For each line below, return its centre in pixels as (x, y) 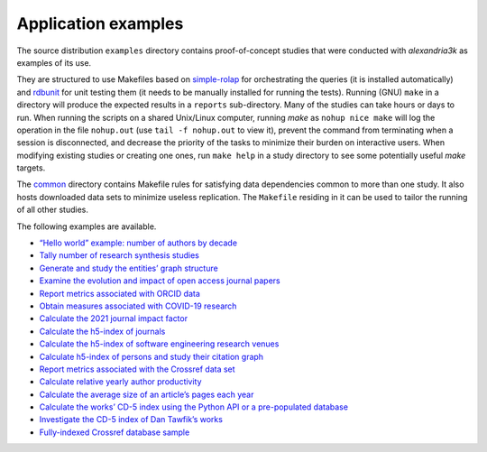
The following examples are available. (87, 226)
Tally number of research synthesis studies (119, 255)
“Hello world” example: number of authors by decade (138, 243)
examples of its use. (54, 62)
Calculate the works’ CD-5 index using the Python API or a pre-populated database (194, 407)
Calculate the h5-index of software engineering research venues (159, 344)
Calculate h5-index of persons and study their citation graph (152, 356)
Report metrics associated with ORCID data (119, 293)
